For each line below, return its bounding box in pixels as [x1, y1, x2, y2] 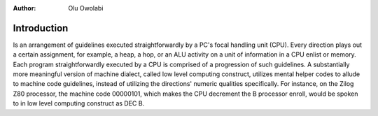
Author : [13, 4, 36, 12]
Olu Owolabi [68, 4, 104, 12]
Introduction [13, 22, 69, 34]
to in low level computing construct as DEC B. [13, 99, 145, 108]
